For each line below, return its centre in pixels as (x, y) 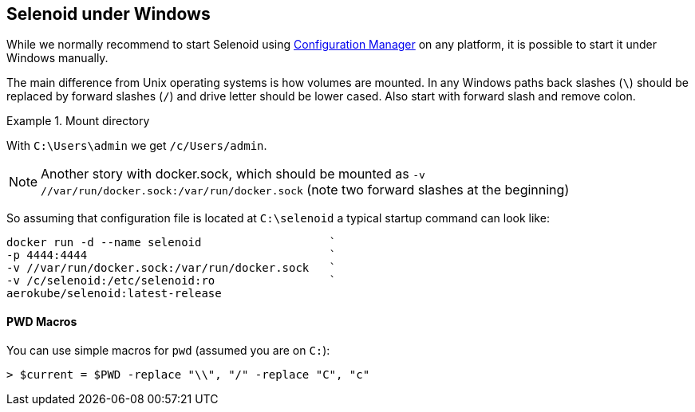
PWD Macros (42, 322)
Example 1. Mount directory (78, 121)
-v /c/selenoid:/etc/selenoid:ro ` (172, 281)
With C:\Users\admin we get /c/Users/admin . (137, 146)
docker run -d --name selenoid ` (172, 243)
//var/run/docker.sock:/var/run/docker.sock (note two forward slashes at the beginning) (305, 190)
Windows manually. (57, 58)
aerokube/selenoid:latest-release (114, 294)
